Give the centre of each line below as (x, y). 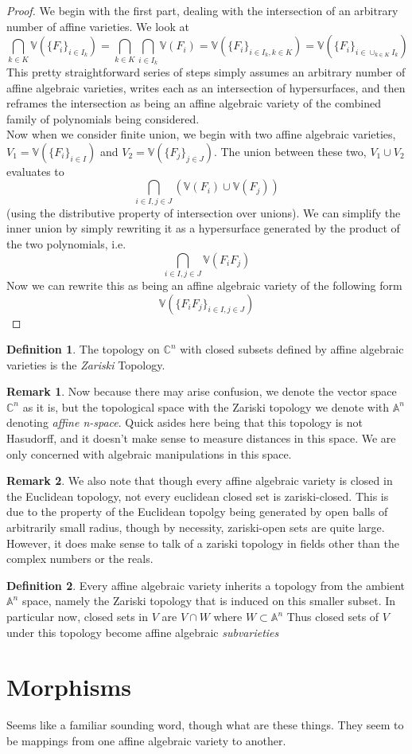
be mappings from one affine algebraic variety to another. (146, 740)
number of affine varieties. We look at (98, 26)
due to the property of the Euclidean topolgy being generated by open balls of (197, 512)
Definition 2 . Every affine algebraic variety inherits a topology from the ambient (206, 585)
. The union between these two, (290, 151)
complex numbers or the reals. (80, 559)
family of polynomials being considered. (103, 118)
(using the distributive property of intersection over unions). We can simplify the (204, 212)
